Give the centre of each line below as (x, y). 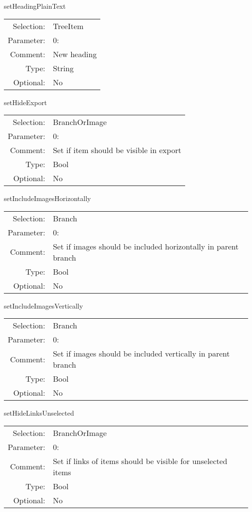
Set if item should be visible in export (117, 150)
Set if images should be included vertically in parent (141, 354)
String (63, 68)
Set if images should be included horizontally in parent (146, 246)
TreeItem (68, 26)
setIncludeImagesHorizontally (47, 198)
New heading (75, 54)
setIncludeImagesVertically (44, 305)
